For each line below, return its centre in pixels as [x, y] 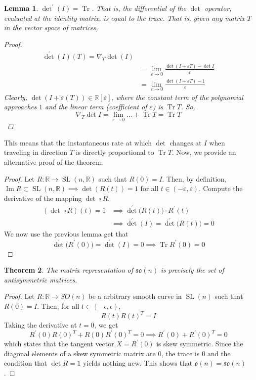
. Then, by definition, [194, 178]
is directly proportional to [115, 152]
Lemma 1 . [21, 8]
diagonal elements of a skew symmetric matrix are [80, 353]
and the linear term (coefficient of [96, 107]
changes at [186, 142]
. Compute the [221, 188]
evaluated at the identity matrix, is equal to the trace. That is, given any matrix [124, 18]
